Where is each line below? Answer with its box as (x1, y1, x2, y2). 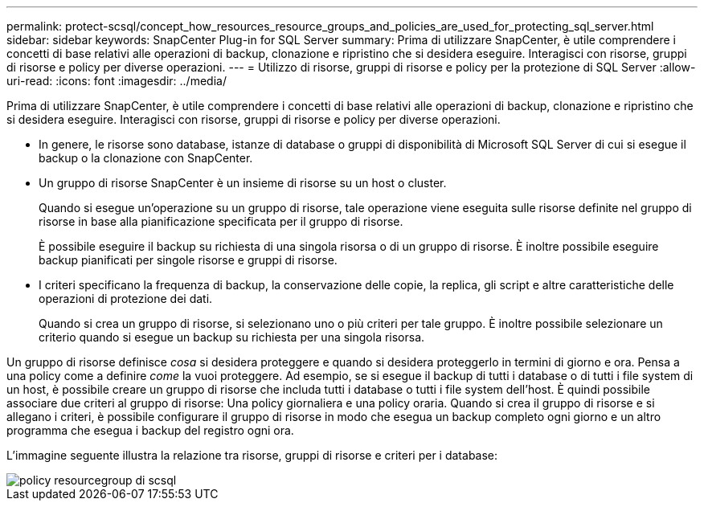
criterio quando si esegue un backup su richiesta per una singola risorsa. (39, 330, 425, 344)
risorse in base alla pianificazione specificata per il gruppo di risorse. (39, 215, 403, 228)
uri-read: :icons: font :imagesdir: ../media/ (6, 74, 227, 88)
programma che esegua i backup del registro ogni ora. (6, 423, 294, 437)
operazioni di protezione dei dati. (39, 292, 213, 305)
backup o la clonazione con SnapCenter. (39, 151, 253, 165)
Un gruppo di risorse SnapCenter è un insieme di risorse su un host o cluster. (39, 176, 447, 190)
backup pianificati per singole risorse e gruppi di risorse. (39, 253, 338, 267)
